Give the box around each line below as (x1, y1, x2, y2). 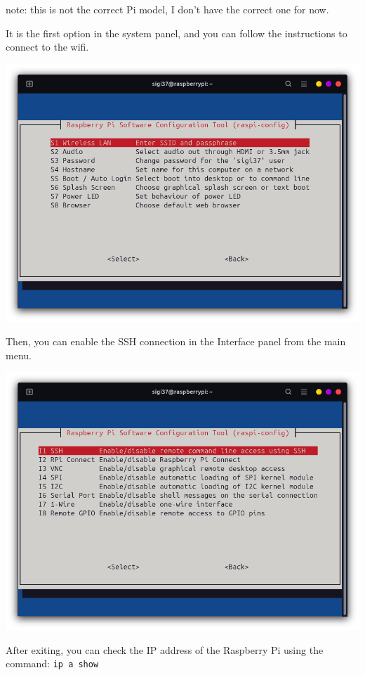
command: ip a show (6, 656, 99, 671)
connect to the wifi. (6, 39, 89, 54)
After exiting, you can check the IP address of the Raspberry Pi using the (6, 642, 324, 657)
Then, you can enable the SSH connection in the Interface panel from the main (6, 334, 346, 349)
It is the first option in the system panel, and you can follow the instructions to (6, 25, 347, 40)
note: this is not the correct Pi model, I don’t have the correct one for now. (6, 2, 329, 16)
